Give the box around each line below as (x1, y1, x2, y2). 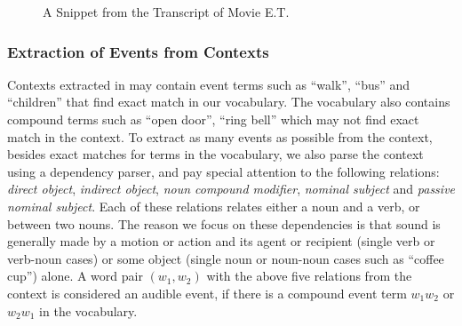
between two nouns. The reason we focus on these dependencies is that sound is (7, 214, 441, 233)
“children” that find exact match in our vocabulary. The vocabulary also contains (7, 92, 450, 111)
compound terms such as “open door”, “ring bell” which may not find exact (7, 110, 419, 128)
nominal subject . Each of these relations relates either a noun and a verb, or (7, 196, 420, 215)
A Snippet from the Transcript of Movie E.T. (43, 3, 290, 20)
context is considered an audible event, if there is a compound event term (7, 283, 407, 302)
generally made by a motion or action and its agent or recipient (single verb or (7, 232, 435, 250)
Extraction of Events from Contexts (7, 40, 269, 62)
